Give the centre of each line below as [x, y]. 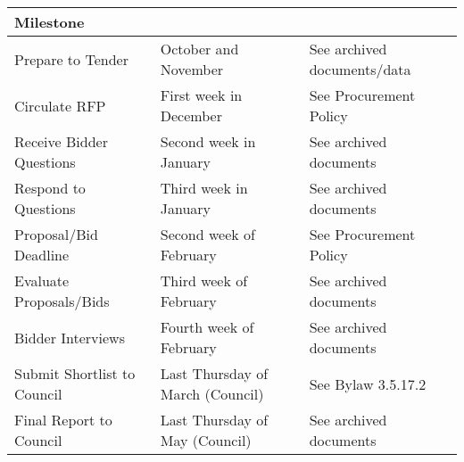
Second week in [208, 141]
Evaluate [42, 280]
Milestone [50, 22]
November [192, 69]
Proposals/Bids [62, 301]
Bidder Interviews [70, 337]
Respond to [50, 188]
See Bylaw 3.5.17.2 [368, 384]
